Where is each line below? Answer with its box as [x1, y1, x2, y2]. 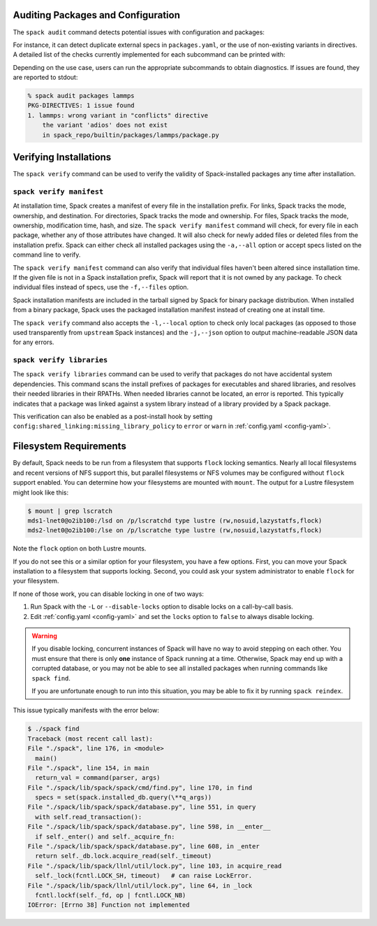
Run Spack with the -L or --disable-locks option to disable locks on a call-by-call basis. [30, 602, 293, 611]
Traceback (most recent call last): [27, 734, 154, 743]
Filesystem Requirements [13, 441, 127, 453]
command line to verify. [13, 250, 81, 259]
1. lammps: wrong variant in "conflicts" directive [27, 111, 209, 119]
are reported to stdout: [13, 73, 78, 82]
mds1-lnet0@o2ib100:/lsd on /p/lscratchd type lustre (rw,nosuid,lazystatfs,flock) [27, 516, 323, 525]
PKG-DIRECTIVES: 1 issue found [27, 101, 135, 110]
